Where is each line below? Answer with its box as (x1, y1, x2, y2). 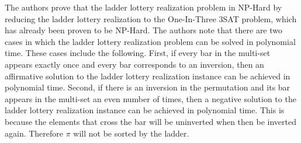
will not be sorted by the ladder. (73, 127, 189, 139)
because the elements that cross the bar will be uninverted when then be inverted (5, 115, 296, 127)
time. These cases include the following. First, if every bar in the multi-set (5, 47, 271, 59)
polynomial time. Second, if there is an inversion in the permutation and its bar (5, 81, 290, 93)
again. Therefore (5, 127, 64, 139)
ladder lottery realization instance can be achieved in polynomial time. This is (5, 104, 285, 116)
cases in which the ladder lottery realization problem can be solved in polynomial (5, 35, 296, 47)
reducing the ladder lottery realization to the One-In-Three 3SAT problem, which (5, 12, 297, 25)
